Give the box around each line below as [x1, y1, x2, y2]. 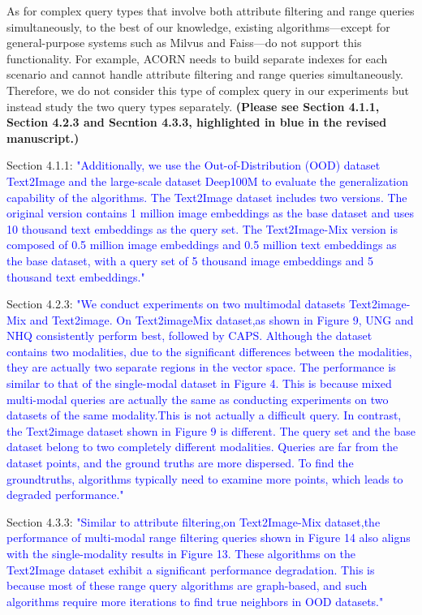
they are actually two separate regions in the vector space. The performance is [6, 359, 396, 376]
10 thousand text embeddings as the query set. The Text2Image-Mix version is [6, 220, 398, 237]
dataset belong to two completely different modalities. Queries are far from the [6, 438, 398, 455]
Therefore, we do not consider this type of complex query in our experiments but [6, 81, 409, 98]
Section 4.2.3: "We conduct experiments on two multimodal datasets [6, 295, 346, 312]
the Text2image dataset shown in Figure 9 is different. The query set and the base [6, 422, 416, 439]
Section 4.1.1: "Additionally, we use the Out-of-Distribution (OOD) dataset [6, 157, 381, 174]
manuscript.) [6, 129, 80, 146]
